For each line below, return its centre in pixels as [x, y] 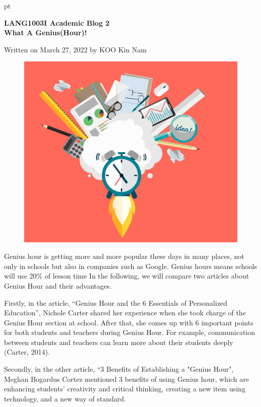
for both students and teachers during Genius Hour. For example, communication [129, 332]
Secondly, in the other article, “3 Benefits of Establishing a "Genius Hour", [119, 369]
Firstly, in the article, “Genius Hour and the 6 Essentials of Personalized [116, 302]
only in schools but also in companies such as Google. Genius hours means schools [131, 266]
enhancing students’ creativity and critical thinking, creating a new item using [125, 389]
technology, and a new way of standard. [65, 398]
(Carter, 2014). [27, 352]
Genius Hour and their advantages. [58, 285]
